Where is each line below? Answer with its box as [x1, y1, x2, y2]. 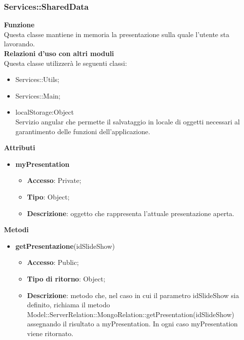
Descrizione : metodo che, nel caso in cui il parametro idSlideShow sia [27, 290, 239, 300]
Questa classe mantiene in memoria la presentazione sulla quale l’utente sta [4, 29, 229, 39]
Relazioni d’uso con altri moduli [4, 48, 114, 58]
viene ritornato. [27, 328, 74, 338]
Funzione [4, 20, 35, 30]
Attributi [4, 142, 35, 153]
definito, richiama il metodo [27, 300, 110, 310]
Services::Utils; [15, 74, 60, 84]
